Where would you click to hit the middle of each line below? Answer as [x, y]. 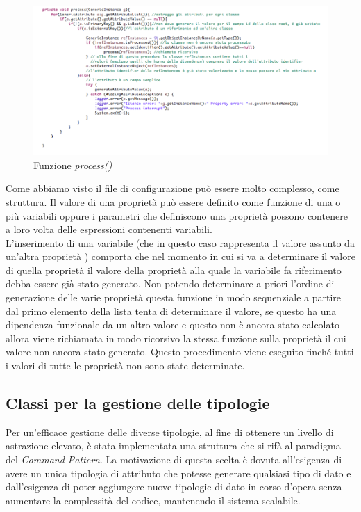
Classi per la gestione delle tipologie [138, 403]
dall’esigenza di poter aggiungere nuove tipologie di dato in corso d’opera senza [174, 487]
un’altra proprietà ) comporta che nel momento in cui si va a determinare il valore [180, 256]
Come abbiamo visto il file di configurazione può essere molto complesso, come [173, 188]
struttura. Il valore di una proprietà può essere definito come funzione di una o [173, 201]
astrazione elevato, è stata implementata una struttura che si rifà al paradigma [173, 446]
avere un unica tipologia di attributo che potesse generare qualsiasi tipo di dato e [178, 473]
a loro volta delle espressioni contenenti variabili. [109, 229]
